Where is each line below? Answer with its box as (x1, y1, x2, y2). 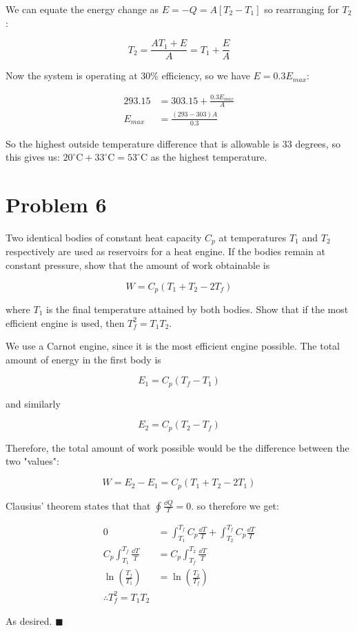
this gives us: (6, 150, 60, 164)
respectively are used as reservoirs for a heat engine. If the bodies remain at (6, 244, 325, 259)
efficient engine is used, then (6, 315, 125, 330)
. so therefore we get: (191, 498, 279, 512)
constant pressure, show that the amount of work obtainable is (6, 257, 270, 272)
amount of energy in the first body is (6, 352, 161, 366)
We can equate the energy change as (6, 2, 159, 16)
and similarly (6, 396, 61, 410)
